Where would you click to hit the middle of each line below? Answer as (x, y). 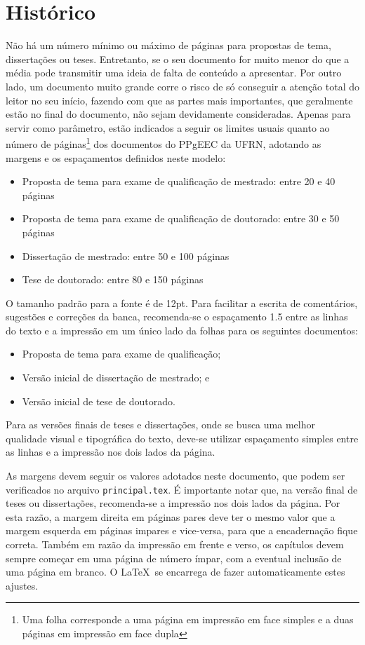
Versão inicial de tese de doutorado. (99, 401)
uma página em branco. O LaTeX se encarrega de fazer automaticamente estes (175, 572)
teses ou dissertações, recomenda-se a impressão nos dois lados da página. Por (173, 503)
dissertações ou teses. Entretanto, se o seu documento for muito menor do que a (178, 59)
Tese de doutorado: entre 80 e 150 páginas (113, 279)
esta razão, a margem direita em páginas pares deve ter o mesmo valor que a (171, 516)
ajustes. (22, 585)
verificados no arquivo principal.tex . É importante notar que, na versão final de (182, 489)
